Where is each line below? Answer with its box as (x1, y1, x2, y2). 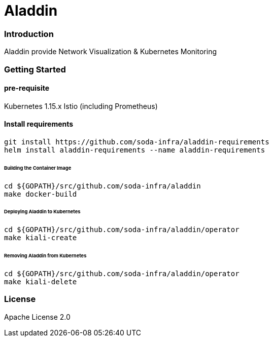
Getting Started (4, 64, 66, 74)
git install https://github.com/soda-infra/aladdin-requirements (4, 137, 269, 146)
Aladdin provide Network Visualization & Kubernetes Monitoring (4, 47, 217, 56)
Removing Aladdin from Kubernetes (4, 253, 87, 259)
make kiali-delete (4, 278, 77, 286)
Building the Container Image (4, 165, 72, 171)
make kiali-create (4, 234, 77, 242)
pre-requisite (4, 84, 50, 93)
